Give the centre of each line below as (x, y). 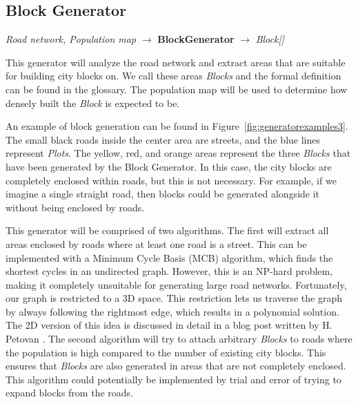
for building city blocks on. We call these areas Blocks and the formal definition (173, 76)
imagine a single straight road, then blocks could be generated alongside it (163, 194)
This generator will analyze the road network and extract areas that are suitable (176, 62)
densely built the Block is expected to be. (93, 103)
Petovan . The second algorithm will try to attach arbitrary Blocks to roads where (179, 339)
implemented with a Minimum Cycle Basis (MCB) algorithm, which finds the (169, 257)
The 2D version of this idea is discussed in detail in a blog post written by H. (169, 325)
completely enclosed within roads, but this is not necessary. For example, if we (171, 180)
